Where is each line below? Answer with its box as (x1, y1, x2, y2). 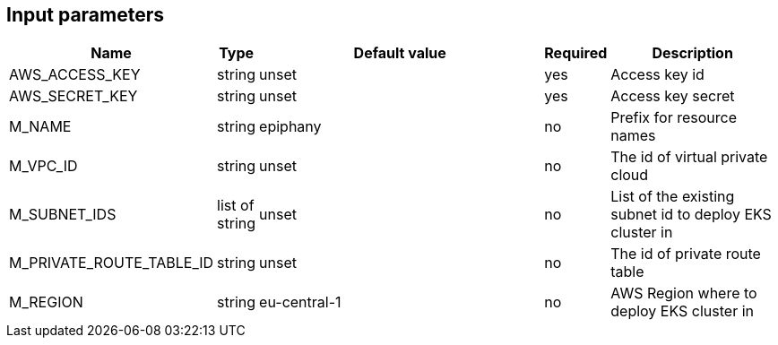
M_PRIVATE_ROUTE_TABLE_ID (9, 254, 214, 272)
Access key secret (610, 87, 735, 106)
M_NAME (9, 117, 72, 136)
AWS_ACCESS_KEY (9, 65, 141, 84)
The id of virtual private (610, 148, 768, 167)
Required (544, 44, 608, 63)
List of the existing (610, 187, 735, 206)
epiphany (259, 117, 322, 136)
